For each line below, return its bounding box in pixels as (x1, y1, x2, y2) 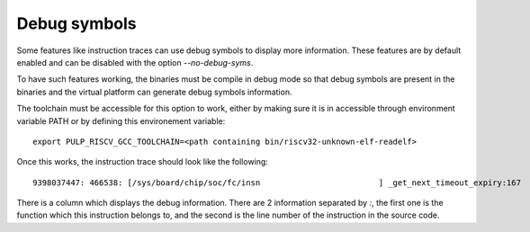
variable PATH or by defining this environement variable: (16, 115, 226, 126)
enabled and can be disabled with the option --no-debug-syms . (16, 57, 254, 67)
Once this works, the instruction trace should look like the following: (16, 156, 269, 167)
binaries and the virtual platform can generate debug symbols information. (16, 86, 292, 97)
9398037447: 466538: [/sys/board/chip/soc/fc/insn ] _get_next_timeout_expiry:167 (32, 177, 522, 188)
